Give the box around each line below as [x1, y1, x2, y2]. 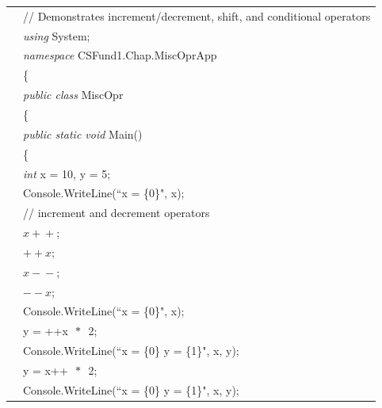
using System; [23, 27, 90, 44]
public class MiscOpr [23, 86, 124, 103]
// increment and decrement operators [23, 204, 210, 221]
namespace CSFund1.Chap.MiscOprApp [23, 47, 217, 63]
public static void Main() [23, 125, 143, 142]
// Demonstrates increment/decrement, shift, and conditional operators [23, 7, 371, 24]
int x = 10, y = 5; [23, 165, 111, 181]
